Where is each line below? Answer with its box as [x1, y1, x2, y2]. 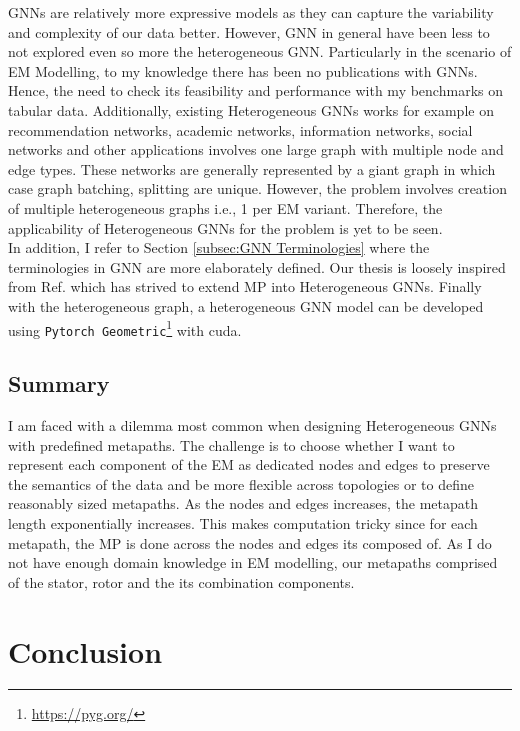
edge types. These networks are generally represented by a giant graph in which [8, 158, 496, 179]
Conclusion [8, 630, 163, 671]
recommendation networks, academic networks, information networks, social [8, 119, 473, 140]
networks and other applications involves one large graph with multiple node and [8, 139, 504, 160]
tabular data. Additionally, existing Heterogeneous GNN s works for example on [8, 99, 494, 120]
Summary [8, 368, 110, 399]
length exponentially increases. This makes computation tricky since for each [8, 512, 478, 533]
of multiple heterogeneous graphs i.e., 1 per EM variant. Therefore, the [8, 197, 443, 218]
